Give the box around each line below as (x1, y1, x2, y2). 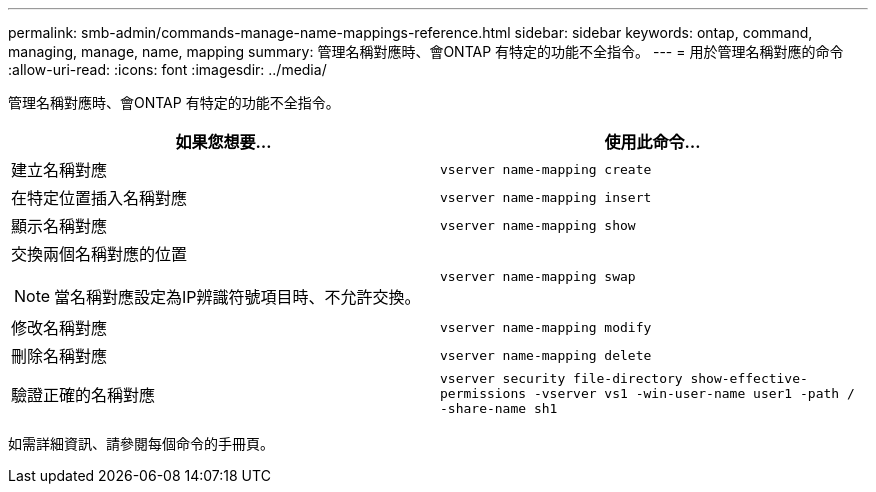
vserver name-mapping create (440, 161, 652, 177)
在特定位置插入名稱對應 (11, 188, 188, 208)
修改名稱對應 (11, 318, 108, 338)
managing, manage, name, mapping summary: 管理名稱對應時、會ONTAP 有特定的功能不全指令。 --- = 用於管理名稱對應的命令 (8, 43, 844, 60)
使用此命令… (604, 132, 701, 152)
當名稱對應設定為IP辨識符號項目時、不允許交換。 (54, 287, 421, 307)
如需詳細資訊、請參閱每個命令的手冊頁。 (8, 435, 274, 452)
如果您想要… (175, 132, 272, 152)
